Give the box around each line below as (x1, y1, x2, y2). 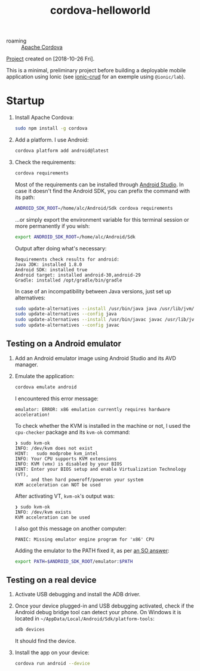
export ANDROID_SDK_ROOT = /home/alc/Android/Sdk (14, 234, 136, 240)
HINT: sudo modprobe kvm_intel (14, 451, 99, 456)
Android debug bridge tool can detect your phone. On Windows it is (14, 609, 181, 616)
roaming (6, 37, 27, 45)
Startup (6, 94, 45, 108)
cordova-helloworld (50, 4, 151, 17)
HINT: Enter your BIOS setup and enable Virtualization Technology (14, 466, 186, 472)
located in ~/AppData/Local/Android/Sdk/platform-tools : (14, 615, 155, 622)
